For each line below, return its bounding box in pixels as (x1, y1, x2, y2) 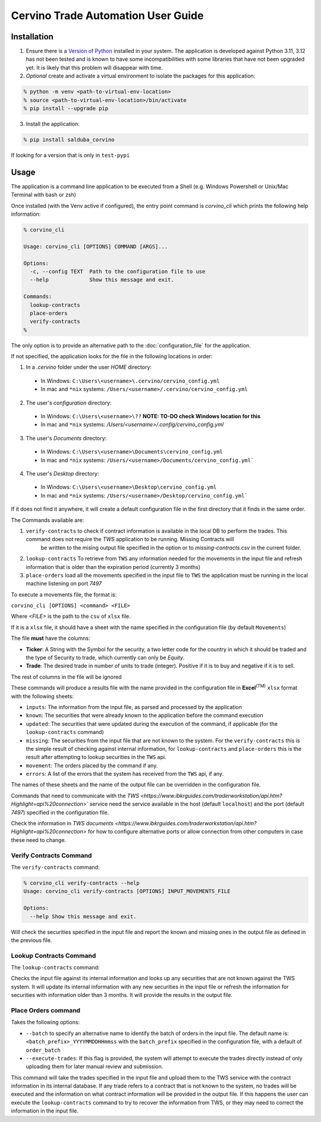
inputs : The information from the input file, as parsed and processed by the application (26, 703, 242, 710)
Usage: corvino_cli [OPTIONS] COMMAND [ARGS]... (23, 243, 168, 250)
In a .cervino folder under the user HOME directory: (26, 363, 152, 371)
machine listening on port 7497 (26, 580, 102, 587)
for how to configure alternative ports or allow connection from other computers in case (87, 828, 303, 835)
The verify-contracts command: (11, 863, 100, 871)
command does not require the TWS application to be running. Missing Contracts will (26, 536, 234, 543)
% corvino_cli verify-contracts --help (23, 879, 140, 886)
